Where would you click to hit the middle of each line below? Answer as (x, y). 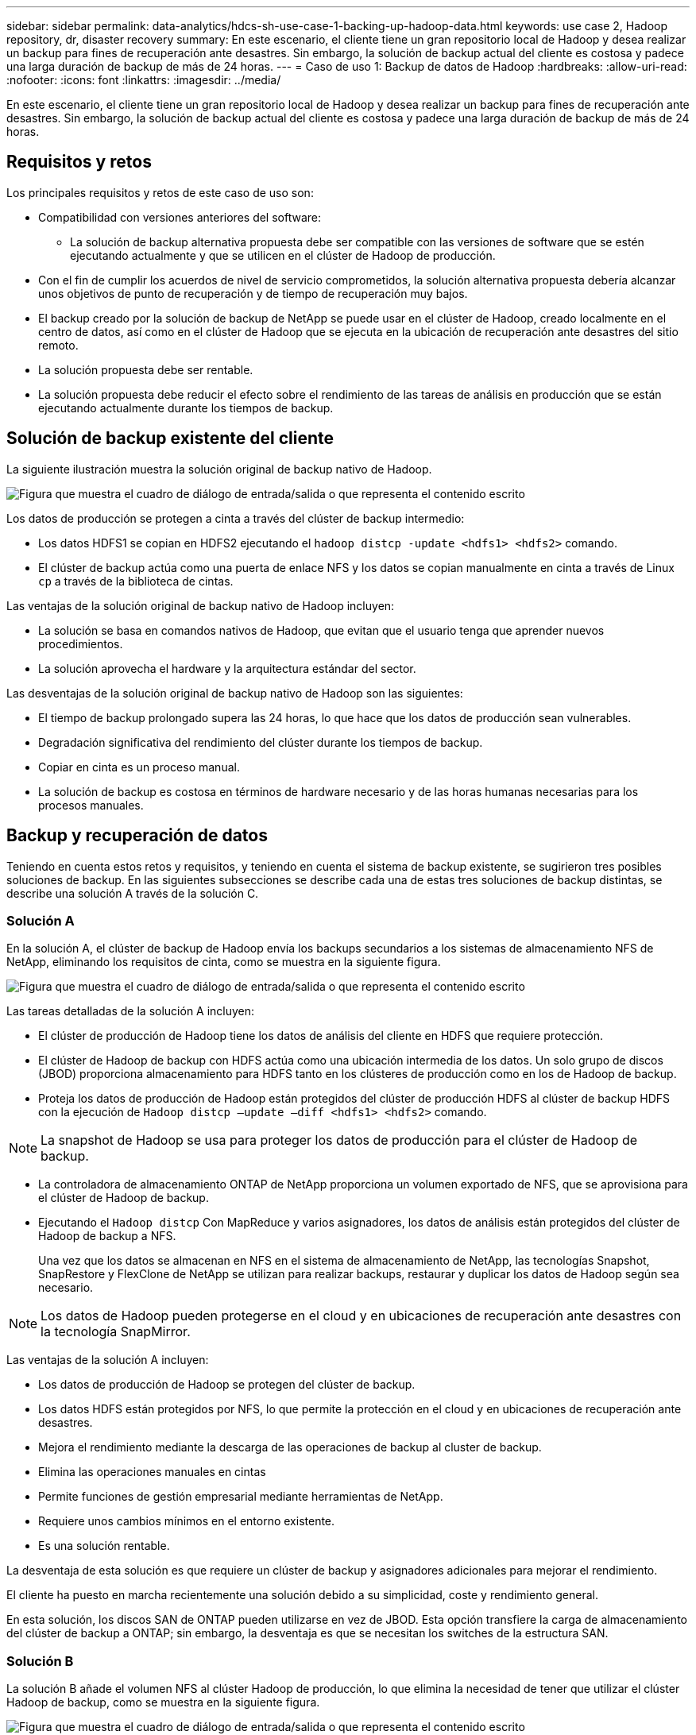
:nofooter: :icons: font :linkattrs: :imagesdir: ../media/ (144, 80)
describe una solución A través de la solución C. (133, 893)
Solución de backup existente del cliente (170, 439)
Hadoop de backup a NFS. (107, 1236)
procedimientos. (81, 643)
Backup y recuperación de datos (137, 836)
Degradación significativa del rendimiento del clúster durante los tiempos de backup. (261, 742)
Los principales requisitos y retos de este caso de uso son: (160, 192)
